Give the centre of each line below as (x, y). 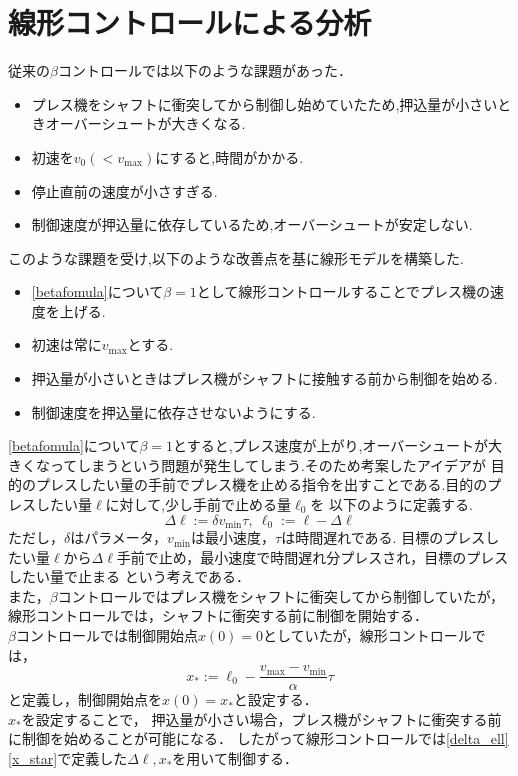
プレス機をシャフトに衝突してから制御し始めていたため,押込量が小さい (264, 103)
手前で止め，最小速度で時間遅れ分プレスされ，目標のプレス (312, 556)
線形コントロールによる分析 (190, 22)
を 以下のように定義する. (391, 504)
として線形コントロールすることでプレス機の (343, 291)
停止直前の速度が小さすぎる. (124, 190)
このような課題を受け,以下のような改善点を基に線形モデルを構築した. (236, 257)
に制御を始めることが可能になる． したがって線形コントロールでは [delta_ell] (258, 738)
